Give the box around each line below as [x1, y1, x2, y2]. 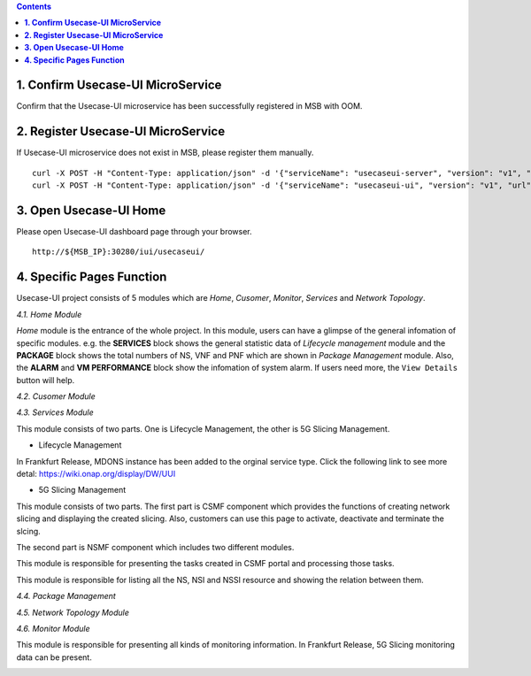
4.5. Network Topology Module [16, 607, 130, 618]
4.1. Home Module [16, 309, 82, 319]
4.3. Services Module [16, 407, 95, 418]
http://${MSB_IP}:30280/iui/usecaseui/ [32, 247, 205, 257]
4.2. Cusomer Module [16, 391, 96, 402]
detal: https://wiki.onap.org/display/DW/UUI [16, 469, 176, 480]
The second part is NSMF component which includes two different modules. [16, 542, 295, 552]
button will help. [16, 374, 75, 385]
